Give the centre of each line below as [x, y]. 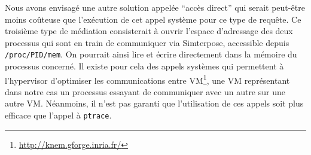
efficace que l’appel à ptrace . [58, 115]
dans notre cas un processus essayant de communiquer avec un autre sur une [145, 91]
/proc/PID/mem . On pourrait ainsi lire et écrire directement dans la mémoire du [151, 54]
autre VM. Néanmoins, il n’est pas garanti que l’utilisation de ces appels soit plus [154, 103]
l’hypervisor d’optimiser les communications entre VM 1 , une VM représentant [147, 79]
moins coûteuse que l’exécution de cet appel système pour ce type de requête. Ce [153, 19]
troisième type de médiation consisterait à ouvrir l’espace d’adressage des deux [149, 31]
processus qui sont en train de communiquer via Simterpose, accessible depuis [147, 42]
